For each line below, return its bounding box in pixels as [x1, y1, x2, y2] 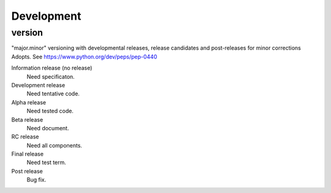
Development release [11, 81, 66, 89]
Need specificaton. [26, 73, 75, 80]
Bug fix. [26, 176, 47, 184]
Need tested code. [26, 108, 74, 115]
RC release [11, 133, 39, 141]
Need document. [26, 124, 69, 132]
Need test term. [26, 159, 67, 166]
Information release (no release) [11, 65, 93, 72]
